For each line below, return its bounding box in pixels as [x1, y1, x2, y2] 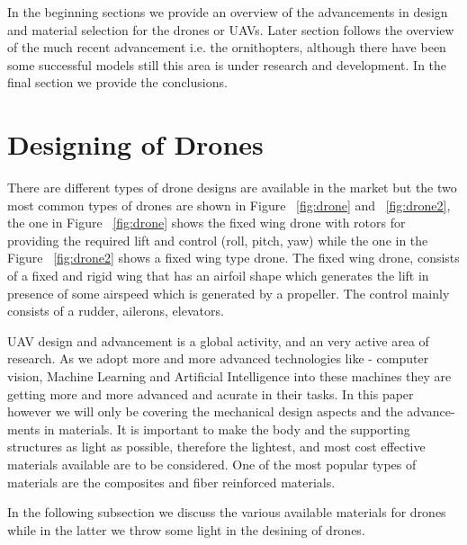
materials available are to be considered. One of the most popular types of [7, 455, 417, 473]
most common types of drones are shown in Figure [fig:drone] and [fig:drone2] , [7, 195, 451, 214]
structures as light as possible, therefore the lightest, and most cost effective [7, 437, 426, 456]
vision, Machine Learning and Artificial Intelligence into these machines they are [7, 367, 452, 386]
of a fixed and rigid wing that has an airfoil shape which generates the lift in [7, 266, 429, 285]
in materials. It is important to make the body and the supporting [43, 419, 410, 438]
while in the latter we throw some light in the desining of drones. [7, 520, 365, 539]
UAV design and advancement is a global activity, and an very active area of [7, 331, 429, 350]
